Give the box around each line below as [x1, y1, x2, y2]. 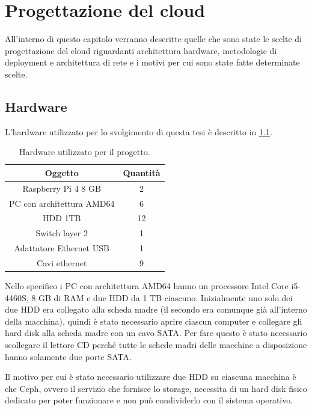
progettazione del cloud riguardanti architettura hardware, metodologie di [5, 44, 277, 57]
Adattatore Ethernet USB [14, 242, 109, 254]
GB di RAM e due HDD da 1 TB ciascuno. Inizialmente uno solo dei [38, 291, 293, 304]
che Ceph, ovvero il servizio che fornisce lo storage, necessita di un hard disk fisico [5, 382, 307, 394]
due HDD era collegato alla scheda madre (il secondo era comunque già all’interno [5, 303, 307, 316]
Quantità [123, 166, 161, 179]
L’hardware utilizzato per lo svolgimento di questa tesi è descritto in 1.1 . [5, 125, 272, 138]
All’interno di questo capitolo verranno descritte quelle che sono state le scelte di [5, 32, 302, 45]
